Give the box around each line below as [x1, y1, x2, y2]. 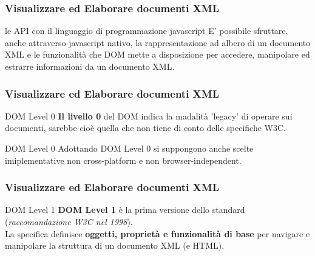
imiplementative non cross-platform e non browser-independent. [5, 153, 242, 166]
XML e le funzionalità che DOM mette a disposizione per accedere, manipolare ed [5, 48, 310, 61]
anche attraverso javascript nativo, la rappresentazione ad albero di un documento [5, 36, 311, 49]
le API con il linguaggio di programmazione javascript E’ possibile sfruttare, [5, 24, 288, 37]
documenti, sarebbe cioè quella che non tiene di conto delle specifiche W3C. [5, 121, 286, 134]
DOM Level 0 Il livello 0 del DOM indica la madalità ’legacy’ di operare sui [5, 109, 293, 122]
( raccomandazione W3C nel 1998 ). [5, 215, 133, 227]
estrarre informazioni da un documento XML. [5, 60, 175, 72]
